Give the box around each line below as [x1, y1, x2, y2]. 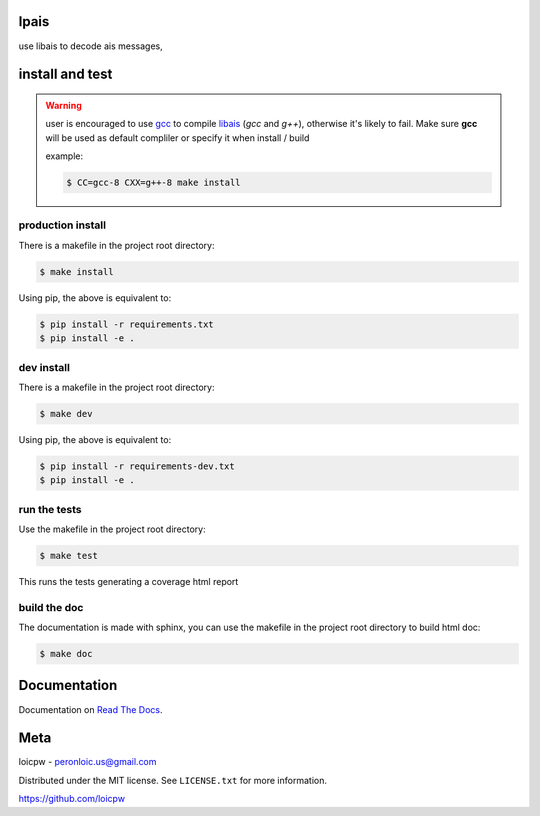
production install [18, 218, 107, 232]
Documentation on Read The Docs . [18, 703, 163, 715]
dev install [18, 360, 70, 374]
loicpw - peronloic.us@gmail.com [18, 756, 157, 768]
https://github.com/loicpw [18, 793, 125, 805]
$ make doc [39, 648, 93, 660]
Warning [45, 99, 82, 111]
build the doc [18, 600, 84, 614]
